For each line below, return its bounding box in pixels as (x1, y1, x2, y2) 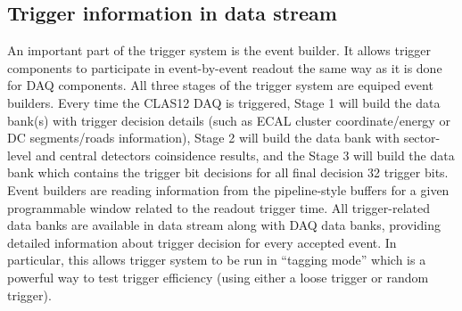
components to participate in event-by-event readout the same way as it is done (7, 58, 442, 77)
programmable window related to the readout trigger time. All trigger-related (7, 198, 431, 217)
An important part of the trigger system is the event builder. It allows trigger (7, 41, 432, 60)
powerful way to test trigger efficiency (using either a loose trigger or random (7, 267, 429, 286)
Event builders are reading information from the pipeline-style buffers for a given (7, 180, 450, 199)
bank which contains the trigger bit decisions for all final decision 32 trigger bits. (7, 163, 449, 182)
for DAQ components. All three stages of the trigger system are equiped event (7, 76, 433, 94)
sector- (403, 128, 441, 147)
